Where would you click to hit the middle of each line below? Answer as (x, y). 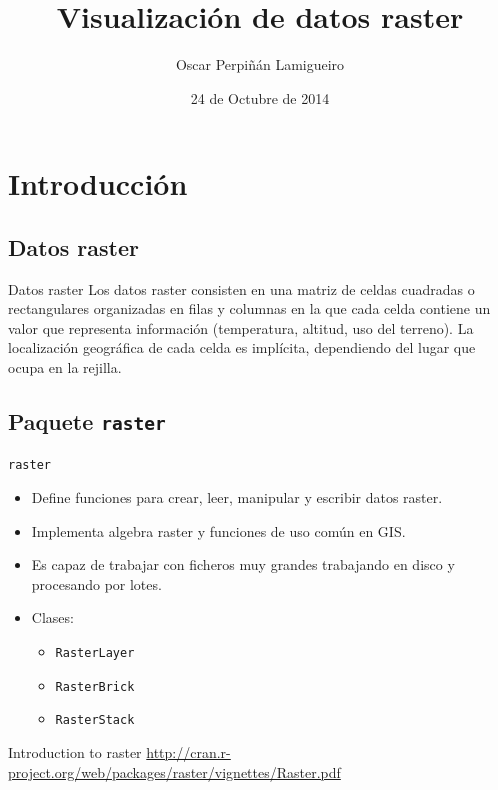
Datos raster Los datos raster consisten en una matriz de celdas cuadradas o (241, 288)
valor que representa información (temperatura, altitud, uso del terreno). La (241, 327)
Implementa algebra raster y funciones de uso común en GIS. (218, 530)
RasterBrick (95, 686)
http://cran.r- (188, 752)
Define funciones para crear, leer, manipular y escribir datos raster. (237, 497)
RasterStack (95, 720)
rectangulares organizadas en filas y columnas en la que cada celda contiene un (249, 308)
